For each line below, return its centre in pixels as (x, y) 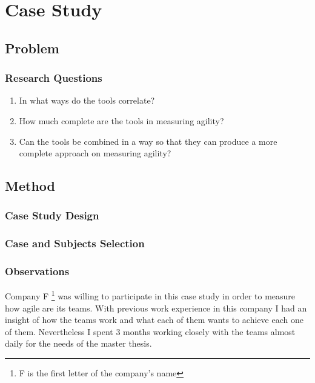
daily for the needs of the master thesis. (78, 343)
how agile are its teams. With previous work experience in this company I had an (156, 308)
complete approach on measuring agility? (95, 153)
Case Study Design (52, 215)
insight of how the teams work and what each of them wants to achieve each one (154, 320)
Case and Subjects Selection (75, 243)
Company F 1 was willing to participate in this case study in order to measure (150, 295)
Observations (37, 271)
